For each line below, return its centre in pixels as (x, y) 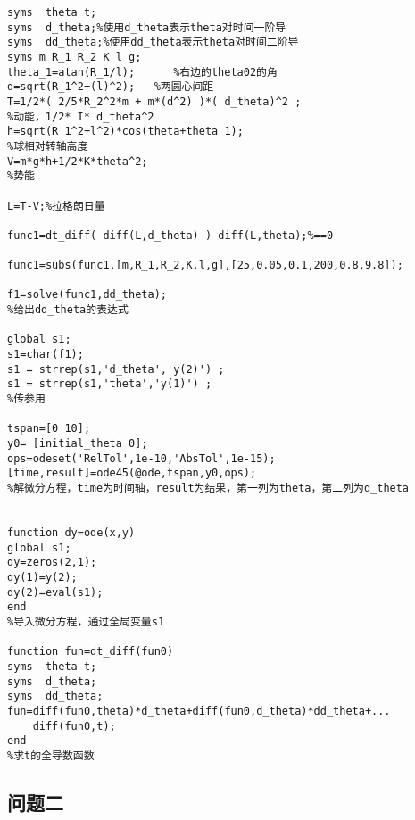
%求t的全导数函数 (51, 755)
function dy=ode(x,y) (71, 532)
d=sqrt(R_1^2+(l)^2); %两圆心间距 (111, 87)
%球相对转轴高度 (48, 146)
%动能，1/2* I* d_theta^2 (81, 116)
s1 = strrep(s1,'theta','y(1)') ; (110, 384)
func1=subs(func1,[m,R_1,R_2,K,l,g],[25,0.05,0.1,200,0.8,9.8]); (205, 265)
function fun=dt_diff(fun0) (91, 652)
